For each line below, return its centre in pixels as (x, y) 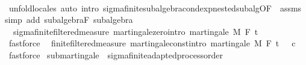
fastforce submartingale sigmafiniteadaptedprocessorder (116, 54)
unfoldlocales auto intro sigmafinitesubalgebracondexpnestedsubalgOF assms (155, 8)
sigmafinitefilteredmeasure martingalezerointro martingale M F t (136, 31)
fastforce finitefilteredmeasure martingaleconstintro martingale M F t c (152, 43)
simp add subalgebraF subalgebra (69, 20)
